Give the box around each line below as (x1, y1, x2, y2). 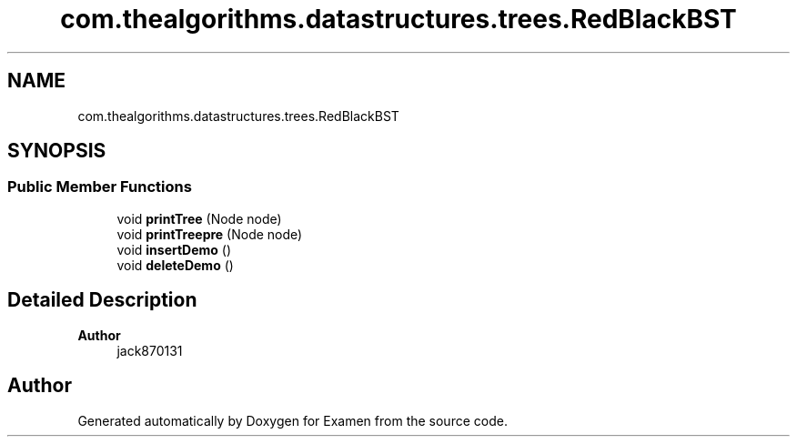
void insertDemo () (116, 241, 232, 257)
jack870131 (116, 342, 183, 358)
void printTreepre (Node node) (116, 226, 303, 242)
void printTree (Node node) (116, 210, 282, 227)
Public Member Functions (7, 177, 192, 197)
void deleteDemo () (116, 257, 234, 273)
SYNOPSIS (7, 139, 106, 163)
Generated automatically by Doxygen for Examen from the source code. (77, 412, 508, 429)
